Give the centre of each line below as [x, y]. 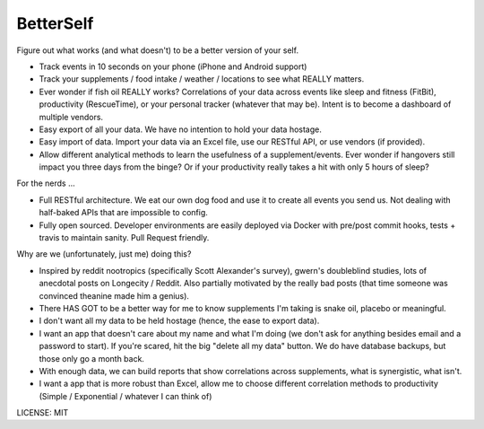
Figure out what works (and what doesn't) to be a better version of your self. [158, 50]
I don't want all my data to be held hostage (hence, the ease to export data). [179, 321]
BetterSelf [55, 23]
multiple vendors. [71, 117]
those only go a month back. [92, 358]
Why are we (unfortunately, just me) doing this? [104, 254]
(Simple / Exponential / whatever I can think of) [125, 396]
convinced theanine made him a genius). [114, 295]
